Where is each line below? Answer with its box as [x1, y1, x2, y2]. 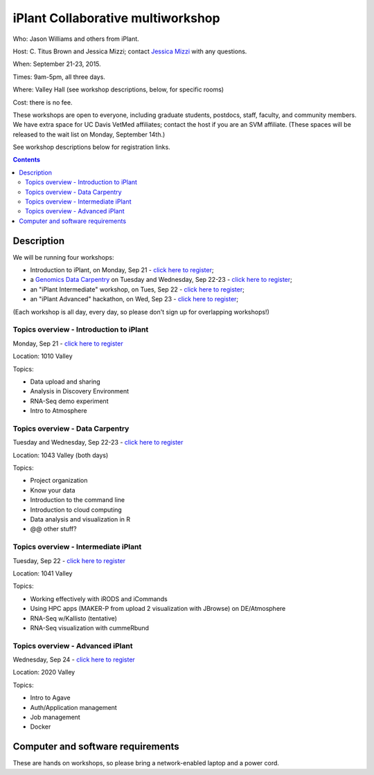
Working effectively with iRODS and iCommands [30, 594, 168, 603]
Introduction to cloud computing [30, 506, 123, 514]
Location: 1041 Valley [12, 569, 73, 578]
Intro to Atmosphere [30, 407, 87, 415]
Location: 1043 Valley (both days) [12, 451, 109, 459]
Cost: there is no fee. [12, 98, 73, 107]
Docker [30, 722, 51, 731]
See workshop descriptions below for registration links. [12, 143, 171, 152]
